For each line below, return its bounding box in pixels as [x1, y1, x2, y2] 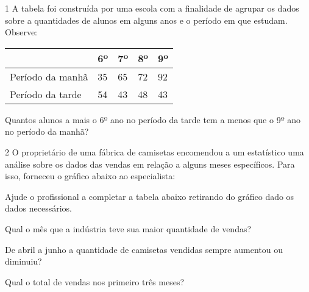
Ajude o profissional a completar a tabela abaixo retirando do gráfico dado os [5, 190, 294, 202]
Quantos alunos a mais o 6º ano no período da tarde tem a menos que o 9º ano [5, 113, 300, 126]
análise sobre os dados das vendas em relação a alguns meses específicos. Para [5, 157, 295, 170]
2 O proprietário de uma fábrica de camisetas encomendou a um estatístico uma [5, 145, 304, 158]
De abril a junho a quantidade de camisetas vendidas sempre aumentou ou [5, 243, 283, 255]
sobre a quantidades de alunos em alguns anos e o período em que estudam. [5, 13, 288, 26]
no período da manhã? [5, 125, 89, 138]
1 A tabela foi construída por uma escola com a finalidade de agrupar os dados [5, 2, 299, 14]
